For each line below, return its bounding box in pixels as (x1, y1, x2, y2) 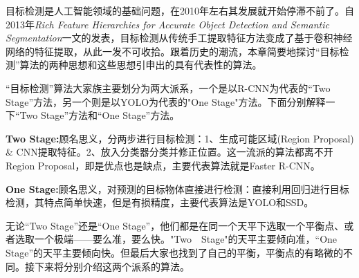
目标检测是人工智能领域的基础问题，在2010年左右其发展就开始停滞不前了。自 (6, 3, 354, 17)
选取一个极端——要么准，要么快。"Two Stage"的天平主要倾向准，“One (15, 232, 338, 246)
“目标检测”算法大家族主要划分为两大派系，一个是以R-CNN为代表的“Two (6, 80, 331, 95)
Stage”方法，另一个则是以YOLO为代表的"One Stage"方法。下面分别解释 (6, 94, 326, 109)
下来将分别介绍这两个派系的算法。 (34, 259, 190, 273)
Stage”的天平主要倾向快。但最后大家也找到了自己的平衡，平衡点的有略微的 (6, 245, 344, 259)
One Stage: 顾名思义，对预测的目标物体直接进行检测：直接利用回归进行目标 (6, 181, 349, 196)
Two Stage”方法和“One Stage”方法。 (19, 108, 180, 122)
